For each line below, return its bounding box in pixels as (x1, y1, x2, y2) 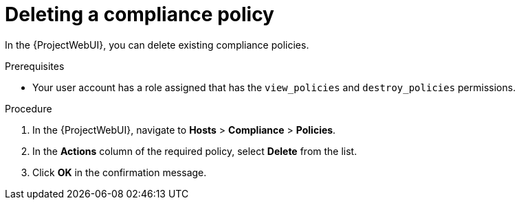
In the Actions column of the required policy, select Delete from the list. (32, 145, 357, 157)
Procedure (5, 102, 52, 114)
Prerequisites (5, 60, 65, 72)
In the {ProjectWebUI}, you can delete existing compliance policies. (5, 38, 309, 51)
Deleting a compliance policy (5, 3, 274, 26)
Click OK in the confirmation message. (32, 166, 207, 178)
